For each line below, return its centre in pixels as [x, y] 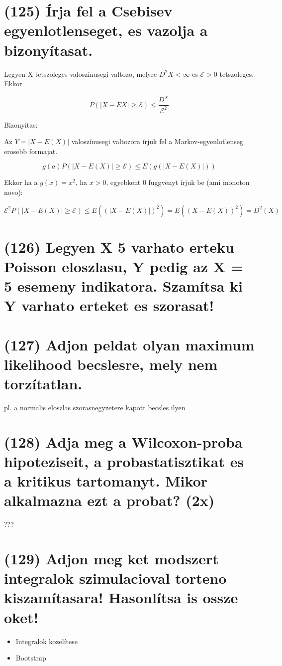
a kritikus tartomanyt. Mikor [106, 481]
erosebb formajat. [31, 151]
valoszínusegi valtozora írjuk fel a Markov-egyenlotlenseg [157, 141]
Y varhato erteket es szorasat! [109, 305]
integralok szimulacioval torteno [115, 578]
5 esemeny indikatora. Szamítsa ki [123, 286]
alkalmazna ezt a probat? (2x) [109, 500]
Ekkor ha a [21, 182]
